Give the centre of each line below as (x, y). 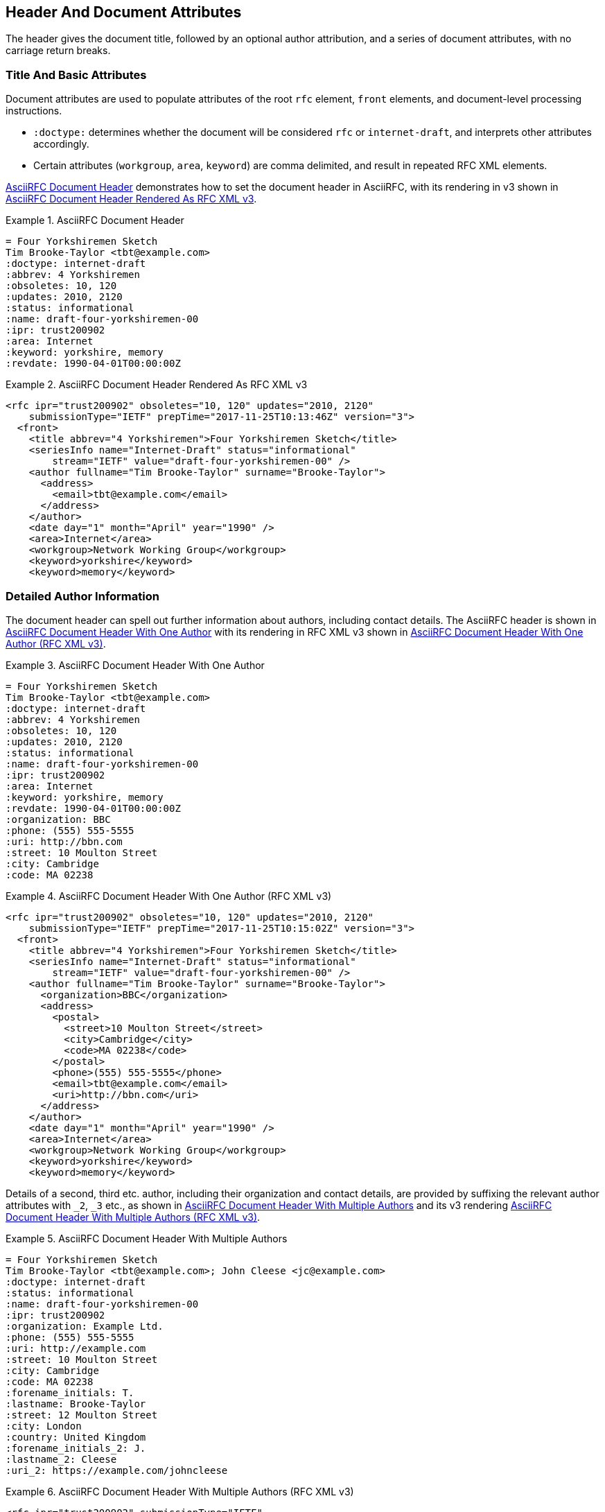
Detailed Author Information (82, 596)
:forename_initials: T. (70, 1392)
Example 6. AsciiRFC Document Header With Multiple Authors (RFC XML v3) (180, 1491)
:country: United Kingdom (76, 1437)
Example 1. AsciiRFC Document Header (95, 220)
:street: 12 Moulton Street (82, 1415)
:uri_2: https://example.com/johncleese (117, 1470)
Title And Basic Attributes (76, 75)
